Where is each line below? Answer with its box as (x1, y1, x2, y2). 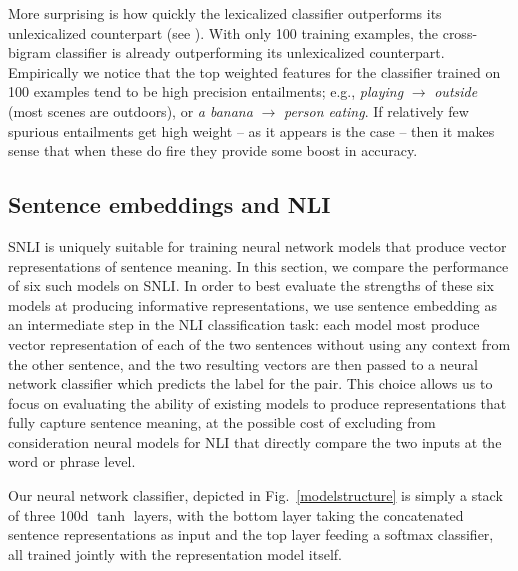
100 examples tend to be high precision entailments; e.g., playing (8, 81, 404, 102)
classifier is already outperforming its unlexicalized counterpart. (55, 42, 445, 63)
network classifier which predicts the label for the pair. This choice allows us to (8, 373, 493, 394)
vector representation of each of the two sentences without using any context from (8, 333, 511, 354)
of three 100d (8, 504, 89, 525)
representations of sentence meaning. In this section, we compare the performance (8, 255, 509, 276)
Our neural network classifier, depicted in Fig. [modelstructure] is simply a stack (8, 485, 503, 506)
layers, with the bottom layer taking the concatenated (133, 504, 464, 525)
